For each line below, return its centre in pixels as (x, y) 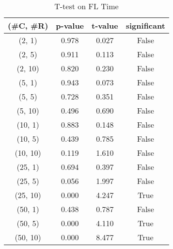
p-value (70, 25)
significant (145, 25)
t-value (105, 25)
